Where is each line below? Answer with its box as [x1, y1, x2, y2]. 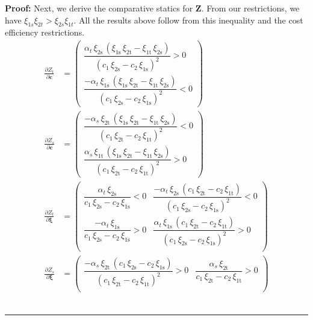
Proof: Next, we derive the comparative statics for [5, 2, 193, 14]
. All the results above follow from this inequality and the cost [73, 13, 303, 26]
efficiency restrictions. [5, 26, 85, 39]
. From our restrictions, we [201, 2, 300, 14]
